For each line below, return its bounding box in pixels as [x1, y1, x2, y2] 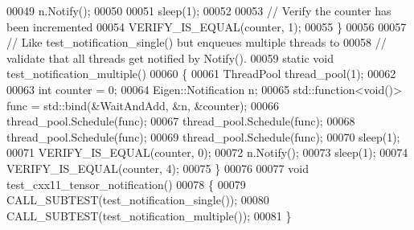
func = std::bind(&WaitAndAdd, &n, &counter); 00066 [6, 97, 279, 113]
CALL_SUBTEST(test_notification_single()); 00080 [6, 191, 269, 208]
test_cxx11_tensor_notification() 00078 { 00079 [6, 175, 246, 192]
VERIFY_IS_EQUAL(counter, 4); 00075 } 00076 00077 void [6, 159, 309, 176]
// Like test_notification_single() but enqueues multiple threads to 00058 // [6, 34, 387, 51]
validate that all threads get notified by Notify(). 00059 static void [6, 49, 334, 66]
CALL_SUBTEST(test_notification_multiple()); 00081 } [6, 207, 292, 224]
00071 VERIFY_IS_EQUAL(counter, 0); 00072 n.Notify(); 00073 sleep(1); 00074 [6, 144, 408, 161]
